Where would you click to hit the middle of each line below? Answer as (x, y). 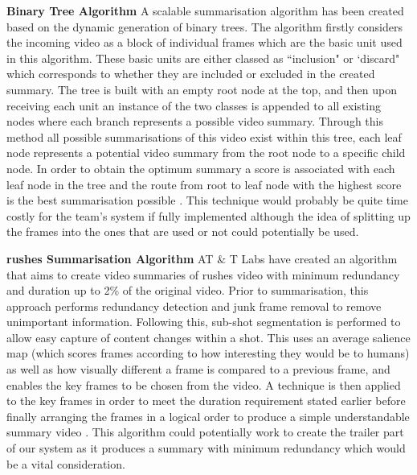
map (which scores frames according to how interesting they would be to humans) (208, 353)
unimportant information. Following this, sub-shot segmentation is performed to (204, 322)
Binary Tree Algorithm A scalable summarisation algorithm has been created (205, 10)
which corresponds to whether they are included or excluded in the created (191, 74)
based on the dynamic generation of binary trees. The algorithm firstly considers (204, 26)
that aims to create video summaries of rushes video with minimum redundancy (203, 274)
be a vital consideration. (66, 463)
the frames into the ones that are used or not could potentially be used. (183, 231)
